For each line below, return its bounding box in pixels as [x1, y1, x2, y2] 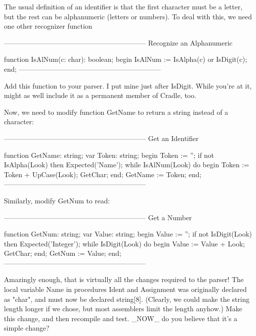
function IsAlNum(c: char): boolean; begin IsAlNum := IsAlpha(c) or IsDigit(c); [4, 54, 247, 64]
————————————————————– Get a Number [4, 212, 192, 222]
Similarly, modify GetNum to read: [4, 195, 110, 205]
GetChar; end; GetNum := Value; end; [4, 248, 122, 258]
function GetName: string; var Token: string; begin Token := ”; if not [4, 149, 214, 160]
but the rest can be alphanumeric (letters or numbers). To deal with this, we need [4, 11, 252, 21]
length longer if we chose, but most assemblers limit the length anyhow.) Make [4, 303, 242, 314]
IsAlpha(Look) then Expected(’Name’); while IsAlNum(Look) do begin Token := [4, 159, 250, 170]
